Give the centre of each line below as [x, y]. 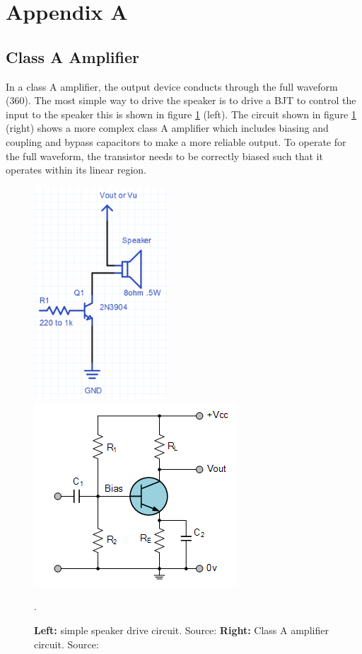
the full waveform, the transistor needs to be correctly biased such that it [164, 156]
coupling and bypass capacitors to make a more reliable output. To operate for [176, 141]
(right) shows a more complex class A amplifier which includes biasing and [167, 128]
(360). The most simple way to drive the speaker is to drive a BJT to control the [181, 100]
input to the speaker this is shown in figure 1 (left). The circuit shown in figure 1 [181, 114]
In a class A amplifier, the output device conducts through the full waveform [172, 86]
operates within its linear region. [76, 170]
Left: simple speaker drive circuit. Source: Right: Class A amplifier [181, 630]
